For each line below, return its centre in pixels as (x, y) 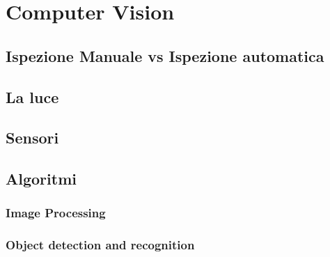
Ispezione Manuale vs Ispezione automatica (165, 55)
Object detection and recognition (100, 245)
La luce (32, 96)
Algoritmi (41, 179)
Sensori (32, 138)
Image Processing (56, 213)
